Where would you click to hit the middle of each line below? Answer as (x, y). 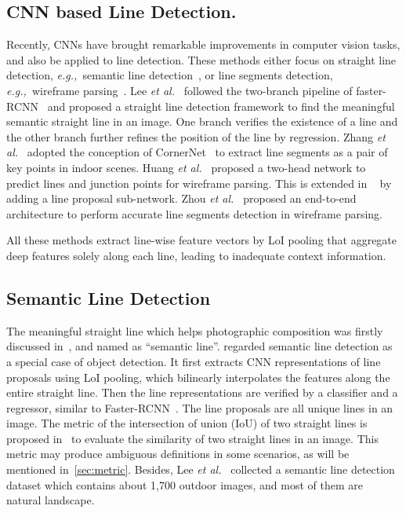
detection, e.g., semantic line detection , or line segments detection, (170, 75)
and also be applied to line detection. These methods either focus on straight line (201, 59)
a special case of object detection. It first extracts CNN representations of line (194, 361)
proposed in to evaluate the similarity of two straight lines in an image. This (192, 438)
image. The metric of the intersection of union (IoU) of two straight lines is (187, 423)
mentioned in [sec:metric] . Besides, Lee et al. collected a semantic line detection (201, 469)
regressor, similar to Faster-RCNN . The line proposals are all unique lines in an (200, 407)
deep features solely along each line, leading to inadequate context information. (196, 255)
